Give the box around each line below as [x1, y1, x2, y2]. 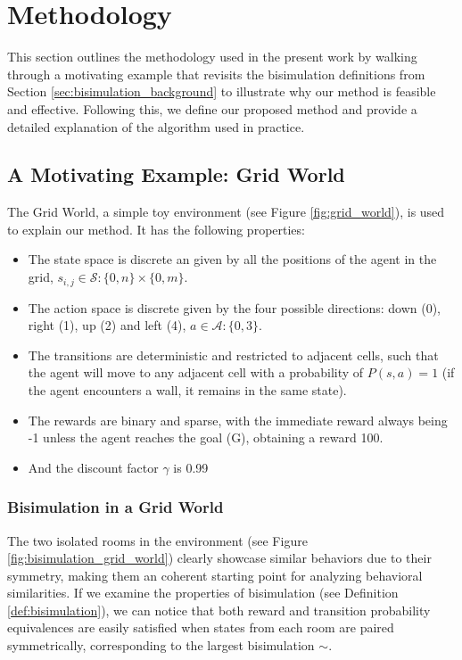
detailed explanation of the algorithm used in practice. [7, 117, 305, 136]
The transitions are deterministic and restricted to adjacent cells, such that [28, 345, 439, 364]
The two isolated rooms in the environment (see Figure [7, 531, 308, 549]
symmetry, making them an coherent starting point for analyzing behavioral [7, 565, 423, 584]
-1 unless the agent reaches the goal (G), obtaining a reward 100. [28, 428, 384, 447]
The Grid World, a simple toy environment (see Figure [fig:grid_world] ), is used [7, 202, 445, 221]
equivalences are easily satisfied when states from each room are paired [7, 618, 394, 637]
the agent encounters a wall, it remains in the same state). [28, 380, 347, 399]
